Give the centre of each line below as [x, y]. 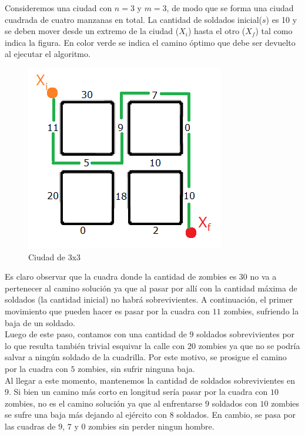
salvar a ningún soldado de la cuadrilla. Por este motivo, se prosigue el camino [146, 357]
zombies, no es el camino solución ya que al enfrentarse [104, 403]
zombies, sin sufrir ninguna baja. [136, 368]
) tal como [274, 31]
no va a [263, 276]
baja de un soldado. [40, 322]
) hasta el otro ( [217, 31]
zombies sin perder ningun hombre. [151, 426]
